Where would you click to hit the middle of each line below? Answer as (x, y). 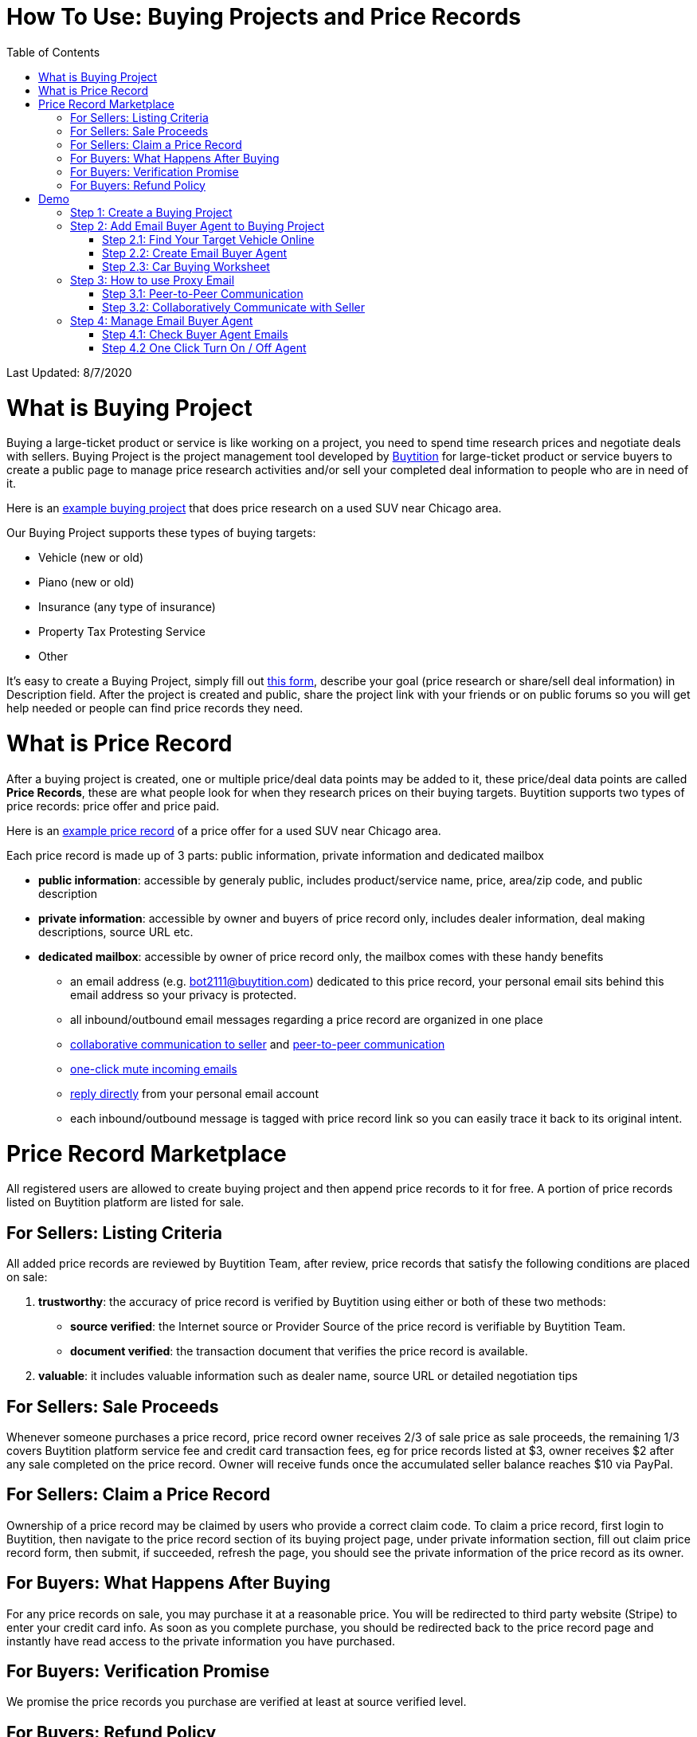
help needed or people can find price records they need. (155, 708)
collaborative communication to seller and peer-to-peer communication (258, 1044)
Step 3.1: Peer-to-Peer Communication (203, 293)
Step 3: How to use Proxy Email (153, 280)
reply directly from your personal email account (194, 1093)
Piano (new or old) (86, 582)
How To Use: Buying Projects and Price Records (264, 17)
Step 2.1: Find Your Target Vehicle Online (208, 239)
